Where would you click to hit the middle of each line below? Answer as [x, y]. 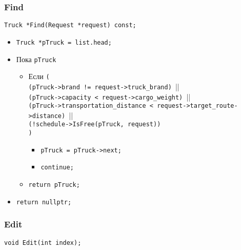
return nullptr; [44, 202]
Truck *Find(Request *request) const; [70, 25]
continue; [57, 168]
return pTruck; [54, 185]
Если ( [39, 76]
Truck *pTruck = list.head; [64, 42]
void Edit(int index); [43, 243]
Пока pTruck [36, 59]
